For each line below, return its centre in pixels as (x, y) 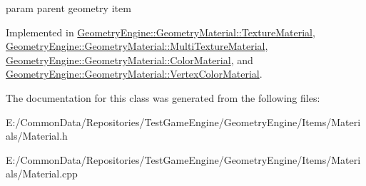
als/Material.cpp (42, 174)
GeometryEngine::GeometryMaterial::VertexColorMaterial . (134, 74)
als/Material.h (37, 136)
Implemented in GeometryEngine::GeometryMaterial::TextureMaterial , (161, 32)
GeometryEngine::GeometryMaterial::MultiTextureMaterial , (137, 46)
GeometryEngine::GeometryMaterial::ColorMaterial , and (129, 60)
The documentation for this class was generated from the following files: (163, 97)
